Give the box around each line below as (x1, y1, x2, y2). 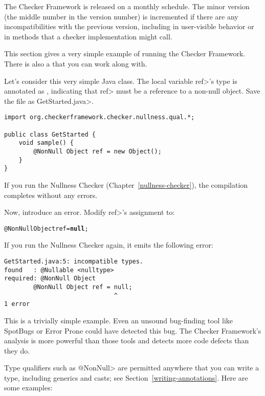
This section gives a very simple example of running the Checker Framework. (4, 48, 246, 59)
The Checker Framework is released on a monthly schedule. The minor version (4, 1, 250, 11)
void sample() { (18, 139, 74, 147)
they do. (4, 345, 30, 356)
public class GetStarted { (4, 130, 96, 138)
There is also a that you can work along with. (4, 58, 147, 69)
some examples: (4, 382, 53, 393)
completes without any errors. (4, 189, 98, 200)
